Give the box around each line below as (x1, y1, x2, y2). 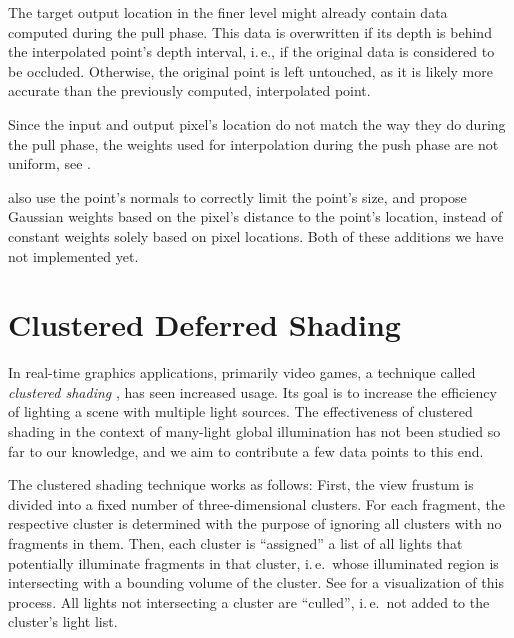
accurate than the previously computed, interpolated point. (8, 80, 371, 101)
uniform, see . (8, 153, 91, 174)
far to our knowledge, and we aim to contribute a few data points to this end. (8, 440, 484, 461)
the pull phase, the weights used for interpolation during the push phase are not (8, 133, 499, 154)
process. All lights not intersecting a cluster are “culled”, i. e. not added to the (8, 591, 490, 612)
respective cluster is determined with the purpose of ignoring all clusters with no (8, 513, 502, 534)
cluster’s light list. (8, 611, 118, 632)
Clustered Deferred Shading (8, 304, 401, 345)
